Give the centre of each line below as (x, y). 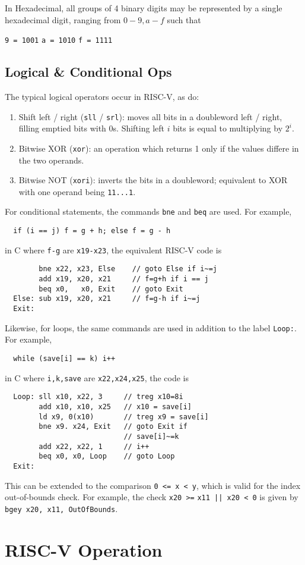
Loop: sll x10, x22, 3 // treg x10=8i (98, 397)
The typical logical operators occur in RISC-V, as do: (102, 97)
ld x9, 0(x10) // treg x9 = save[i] (124, 417)
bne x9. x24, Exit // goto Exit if (113, 427)
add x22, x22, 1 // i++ (94, 446)
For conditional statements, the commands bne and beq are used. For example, (148, 211)
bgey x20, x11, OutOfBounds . (61, 508)
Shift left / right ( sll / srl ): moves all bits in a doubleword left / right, (150, 116)
